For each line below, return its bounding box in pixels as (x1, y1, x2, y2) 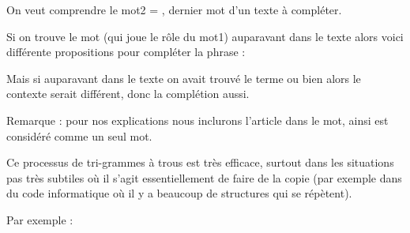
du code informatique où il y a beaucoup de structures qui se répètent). (6, 185, 352, 201)
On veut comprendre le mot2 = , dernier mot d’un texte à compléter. (6, 2, 342, 17)
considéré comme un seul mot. (6, 127, 152, 144)
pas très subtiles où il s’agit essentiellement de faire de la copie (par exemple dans (6, 169, 402, 186)
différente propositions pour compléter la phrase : (6, 43, 246, 60)
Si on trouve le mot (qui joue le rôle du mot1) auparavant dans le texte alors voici (6, 28, 404, 44)
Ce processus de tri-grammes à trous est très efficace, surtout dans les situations (6, 154, 394, 171)
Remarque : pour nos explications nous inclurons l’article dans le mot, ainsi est (6, 111, 389, 128)
